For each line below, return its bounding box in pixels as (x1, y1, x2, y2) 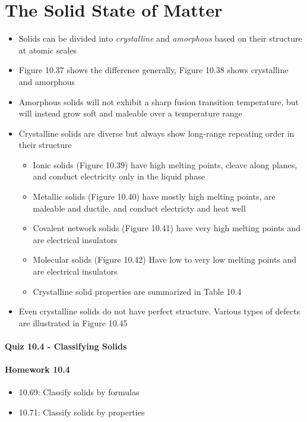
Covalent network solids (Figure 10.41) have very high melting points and (33, 222, 301, 234)
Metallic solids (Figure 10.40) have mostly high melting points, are (33, 190, 276, 203)
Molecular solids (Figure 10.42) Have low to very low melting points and (33, 253, 297, 266)
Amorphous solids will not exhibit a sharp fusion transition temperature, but (18, 95, 299, 108)
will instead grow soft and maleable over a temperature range (18, 107, 242, 119)
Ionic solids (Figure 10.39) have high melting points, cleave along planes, (33, 158, 297, 171)
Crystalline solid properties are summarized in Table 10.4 (33, 285, 242, 297)
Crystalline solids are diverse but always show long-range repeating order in (18, 127, 295, 139)
